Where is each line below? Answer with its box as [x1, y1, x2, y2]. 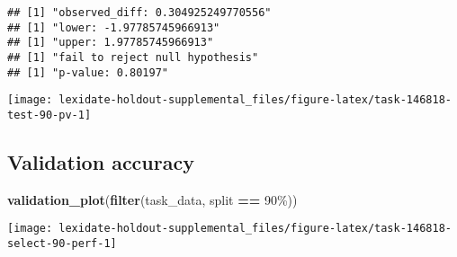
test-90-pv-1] [7, 108, 92, 121]
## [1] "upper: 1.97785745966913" [7, 36, 214, 49]
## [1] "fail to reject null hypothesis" [7, 50, 259, 64]
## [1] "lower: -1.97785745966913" [7, 21, 220, 34]
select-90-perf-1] [7, 237, 117, 251]
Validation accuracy [7, 147, 194, 175]
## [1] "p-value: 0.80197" [7, 66, 168, 79]
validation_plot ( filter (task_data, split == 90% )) [7, 190, 298, 208]
